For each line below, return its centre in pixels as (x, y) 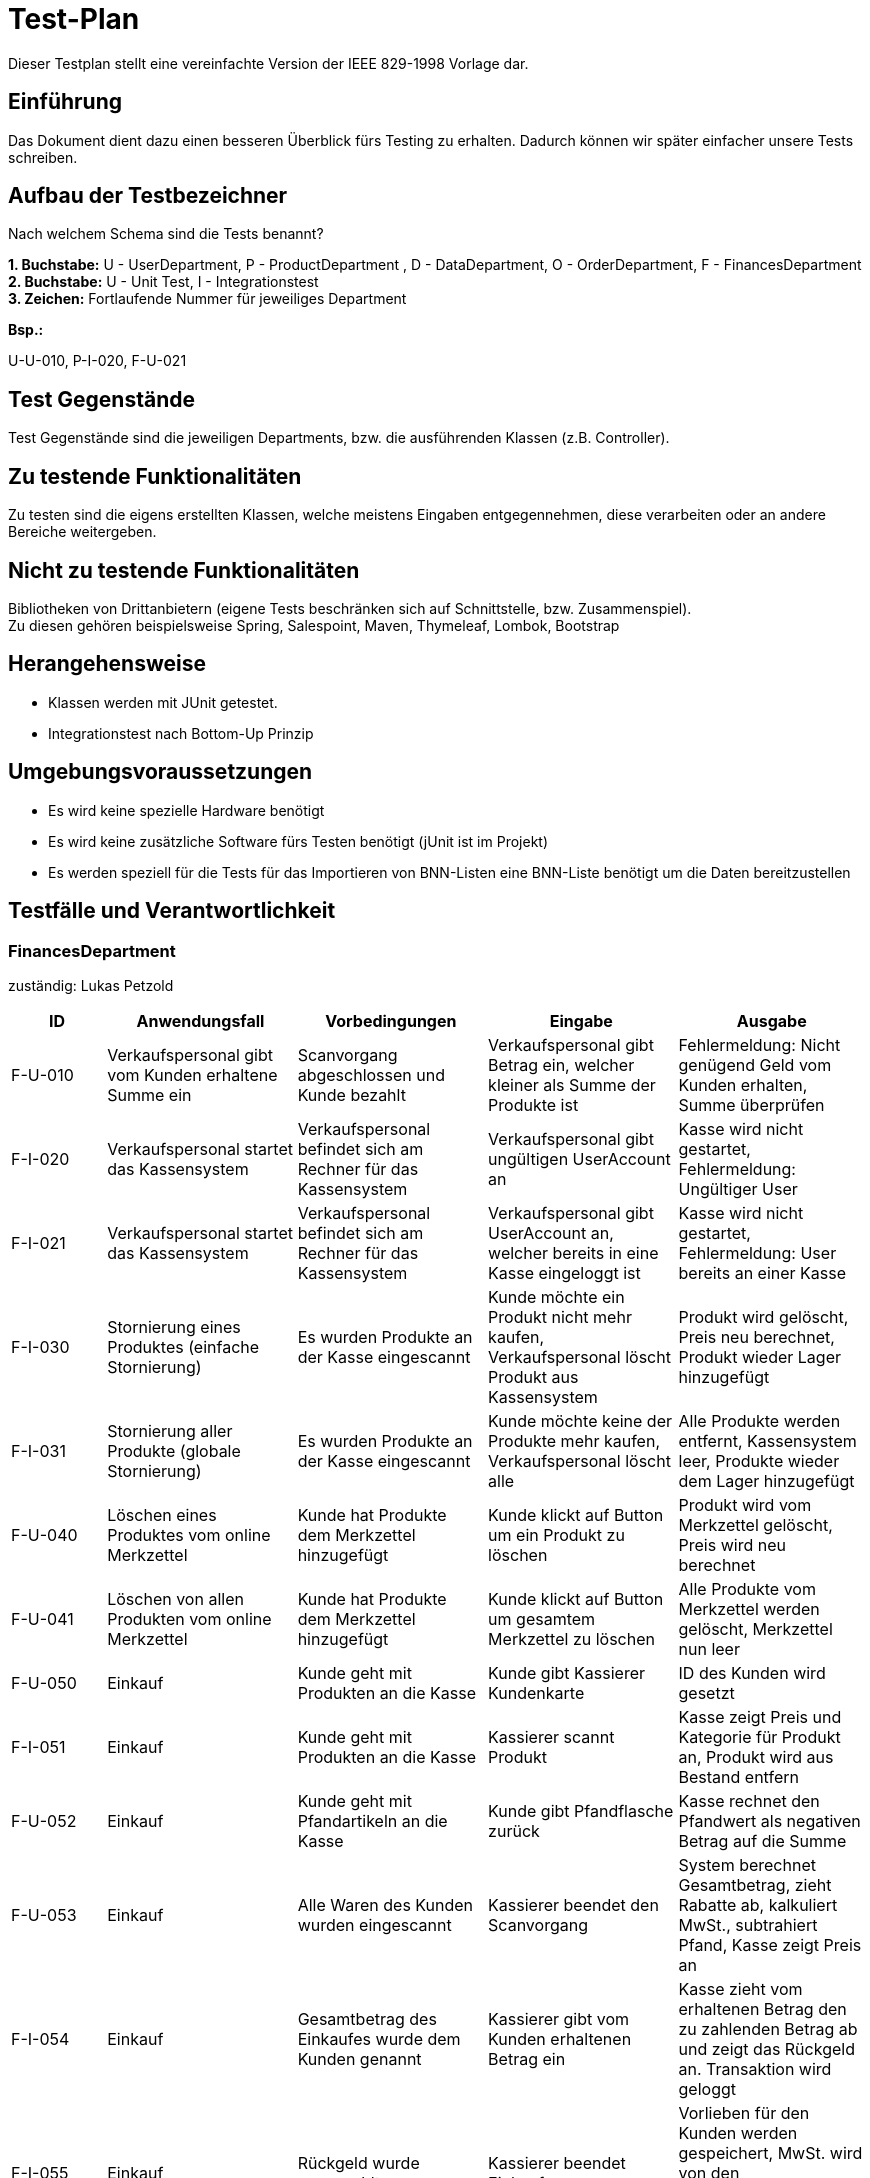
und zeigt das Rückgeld (766, 2048)
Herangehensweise (107, 664)
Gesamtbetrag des (367, 2018)
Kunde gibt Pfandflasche (581, 1810)
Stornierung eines (174, 1326)
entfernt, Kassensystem (767, 1440)
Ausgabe (771, 1020)
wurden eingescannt (374, 1924)
